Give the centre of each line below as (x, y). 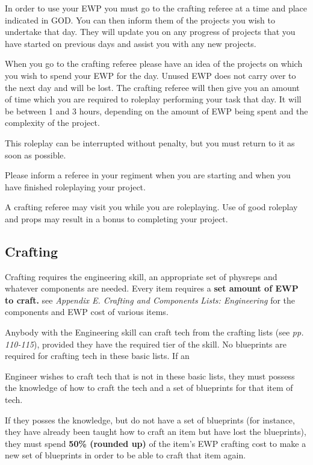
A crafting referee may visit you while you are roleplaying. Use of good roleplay (151, 207)
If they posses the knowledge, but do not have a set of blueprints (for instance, (150, 420)
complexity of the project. (52, 123)
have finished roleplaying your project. (75, 186)
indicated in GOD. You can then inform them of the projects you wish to (140, 20)
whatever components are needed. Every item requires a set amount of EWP (152, 288)
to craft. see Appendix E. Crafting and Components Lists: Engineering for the (150, 300)
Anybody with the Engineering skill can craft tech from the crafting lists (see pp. (154, 332)
